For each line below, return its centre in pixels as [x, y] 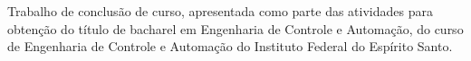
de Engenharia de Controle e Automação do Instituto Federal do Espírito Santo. [230, 46]
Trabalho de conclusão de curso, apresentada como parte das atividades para [220, 11]
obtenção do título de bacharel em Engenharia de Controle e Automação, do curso [235, 28]
